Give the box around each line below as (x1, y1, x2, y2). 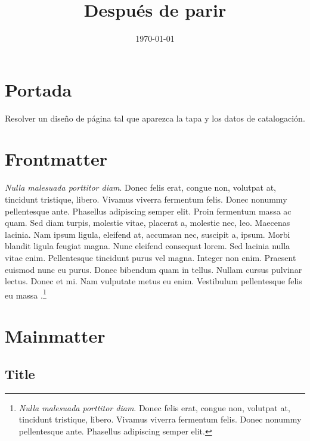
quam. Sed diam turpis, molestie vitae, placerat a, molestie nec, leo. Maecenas (5, 216, 290, 229)
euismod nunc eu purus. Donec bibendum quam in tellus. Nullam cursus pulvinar (5, 263, 302, 275)
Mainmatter (5, 324, 106, 348)
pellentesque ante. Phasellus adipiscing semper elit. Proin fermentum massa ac (5, 204, 292, 217)
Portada (5, 77, 72, 101)
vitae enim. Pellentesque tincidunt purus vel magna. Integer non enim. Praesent (5, 251, 296, 263)
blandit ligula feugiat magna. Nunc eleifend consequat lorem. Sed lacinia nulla (5, 240, 290, 252)
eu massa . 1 (5, 287, 46, 301)
